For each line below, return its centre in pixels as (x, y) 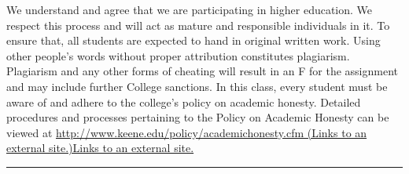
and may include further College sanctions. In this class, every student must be (197, 86)
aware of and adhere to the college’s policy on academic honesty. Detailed (184, 101)
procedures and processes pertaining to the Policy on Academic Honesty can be (198, 117)
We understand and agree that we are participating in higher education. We (190, 9)
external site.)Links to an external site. (100, 148)
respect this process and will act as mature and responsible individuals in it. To (198, 25)
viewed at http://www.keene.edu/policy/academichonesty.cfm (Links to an (187, 132)
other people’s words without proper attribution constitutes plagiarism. (178, 55)
